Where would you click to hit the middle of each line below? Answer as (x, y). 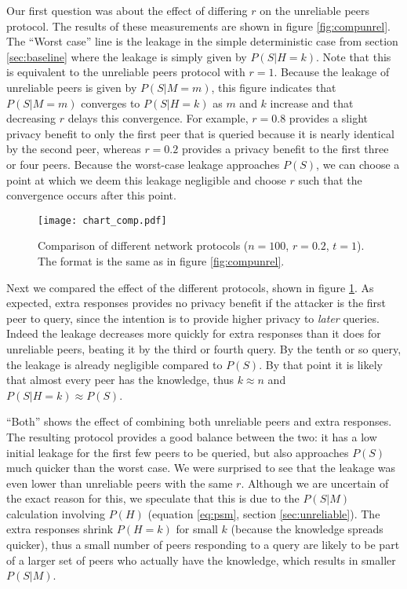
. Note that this (354, 56)
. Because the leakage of (332, 72)
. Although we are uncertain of (315, 483)
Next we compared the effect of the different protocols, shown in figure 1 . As (190, 287)
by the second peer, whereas (74, 149)
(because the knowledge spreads (307, 529)
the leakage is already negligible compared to (114, 364)
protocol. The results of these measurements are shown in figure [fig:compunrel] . (198, 26)
